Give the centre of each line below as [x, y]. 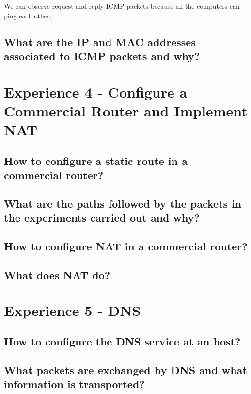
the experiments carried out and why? [102, 218]
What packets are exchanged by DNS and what [125, 369]
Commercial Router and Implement [126, 110]
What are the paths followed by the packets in [123, 203]
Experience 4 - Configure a [96, 91]
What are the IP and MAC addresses [100, 41]
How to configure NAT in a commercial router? [126, 246]
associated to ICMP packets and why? [102, 56]
